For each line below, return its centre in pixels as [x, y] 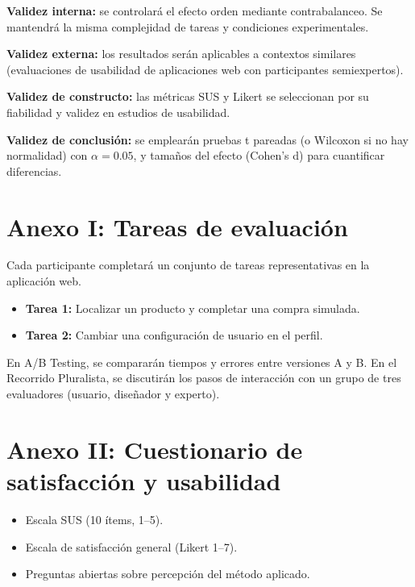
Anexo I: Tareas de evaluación [177, 226]
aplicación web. [44, 281]
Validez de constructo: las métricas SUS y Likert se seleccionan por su [188, 96]
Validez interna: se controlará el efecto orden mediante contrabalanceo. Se [195, 10]
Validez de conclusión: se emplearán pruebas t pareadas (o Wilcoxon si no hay [207, 139]
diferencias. [34, 171]
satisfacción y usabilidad [144, 481]
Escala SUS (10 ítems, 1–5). [94, 519]
